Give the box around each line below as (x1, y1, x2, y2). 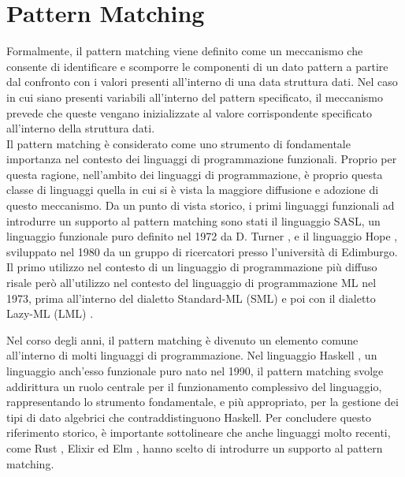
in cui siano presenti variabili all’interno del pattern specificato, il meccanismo (6, 88, 384, 105)
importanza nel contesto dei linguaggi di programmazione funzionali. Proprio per (6, 151, 397, 167)
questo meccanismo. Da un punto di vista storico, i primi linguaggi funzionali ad (6, 197, 395, 214)
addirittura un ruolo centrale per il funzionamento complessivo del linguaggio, (6, 378, 382, 394)
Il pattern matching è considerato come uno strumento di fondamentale (6, 135, 351, 151)
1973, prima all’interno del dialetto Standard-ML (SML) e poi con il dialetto (6, 289, 376, 306)
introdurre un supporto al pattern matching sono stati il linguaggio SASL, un (6, 212, 381, 229)
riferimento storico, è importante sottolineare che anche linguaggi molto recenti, (6, 424, 391, 441)
